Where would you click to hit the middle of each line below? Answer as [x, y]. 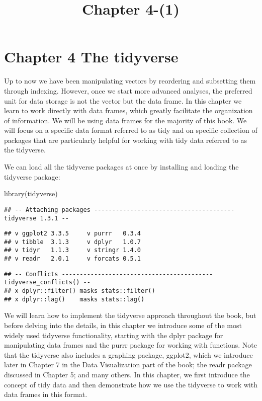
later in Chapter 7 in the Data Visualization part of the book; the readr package [128, 365]
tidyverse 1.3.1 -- [36, 218]
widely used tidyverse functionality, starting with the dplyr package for [114, 335]
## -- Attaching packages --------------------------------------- [119, 210]
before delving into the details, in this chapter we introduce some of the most [123, 325]
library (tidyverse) [31, 193]
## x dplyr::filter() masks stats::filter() [80, 291]
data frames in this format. [46, 394]
